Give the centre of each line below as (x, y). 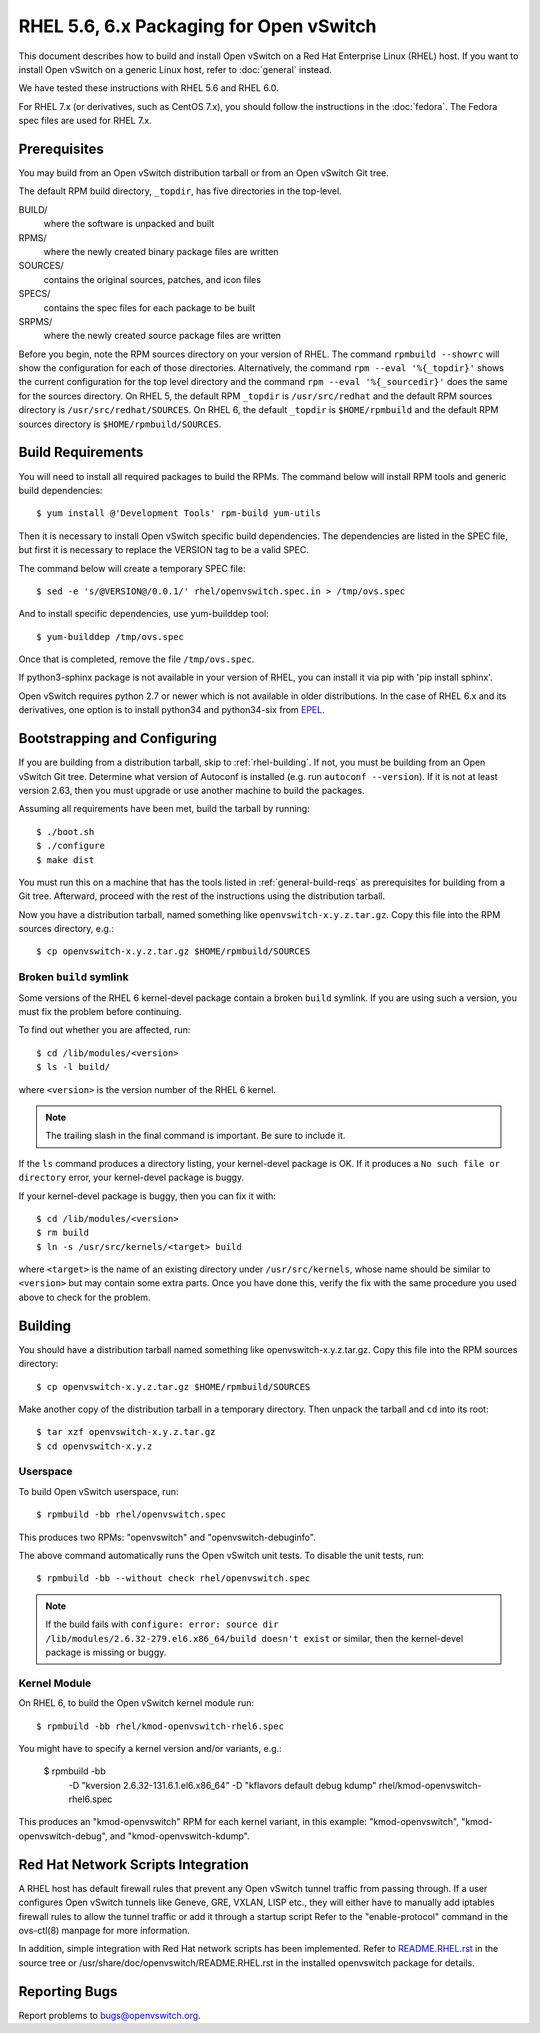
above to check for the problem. (84, 1297)
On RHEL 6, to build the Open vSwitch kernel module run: (136, 1703)
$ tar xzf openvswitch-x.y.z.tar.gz (126, 1432)
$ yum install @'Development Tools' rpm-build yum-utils (179, 513)
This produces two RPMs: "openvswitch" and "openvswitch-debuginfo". (167, 1537)
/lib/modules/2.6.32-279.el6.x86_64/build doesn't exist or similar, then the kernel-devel (254, 1638)
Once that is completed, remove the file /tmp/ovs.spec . (136, 659)
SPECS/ (34, 294)
